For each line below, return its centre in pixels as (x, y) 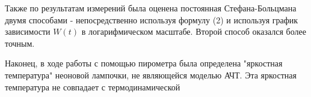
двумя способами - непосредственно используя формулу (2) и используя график (152, 19)
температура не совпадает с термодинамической (93, 87)
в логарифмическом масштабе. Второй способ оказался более (194, 31)
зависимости (28, 31)
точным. (20, 43)
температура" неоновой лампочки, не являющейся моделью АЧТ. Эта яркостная (151, 75)
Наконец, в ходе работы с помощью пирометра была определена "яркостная (144, 63)
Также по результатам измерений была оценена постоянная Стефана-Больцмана (151, 8)
